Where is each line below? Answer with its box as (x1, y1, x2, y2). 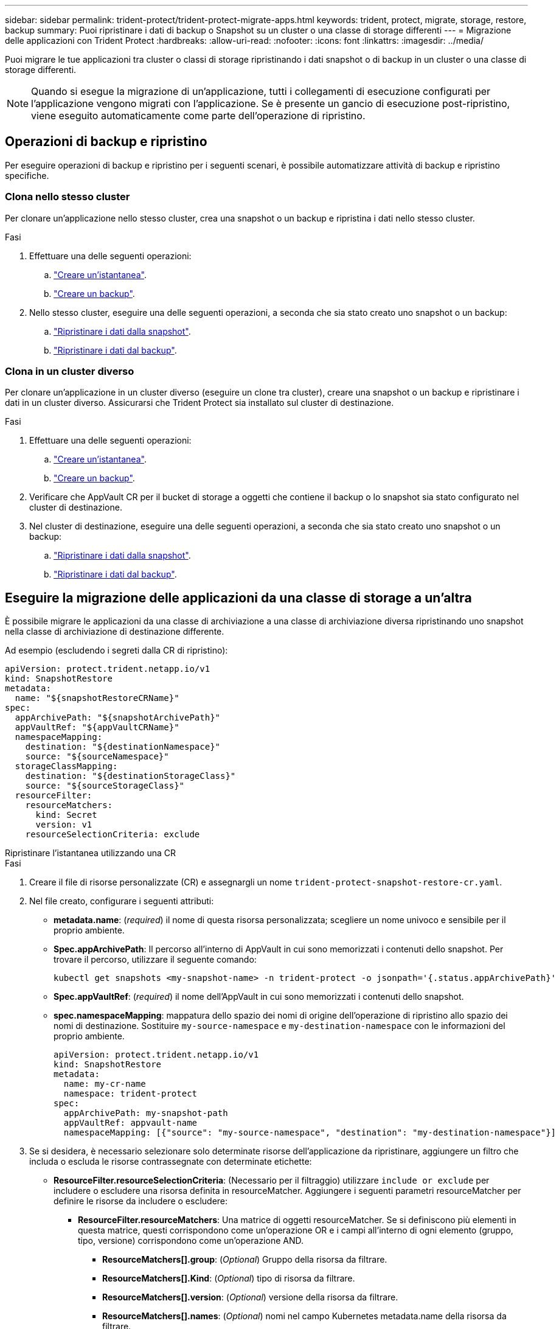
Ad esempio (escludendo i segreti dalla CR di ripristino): (5, 645, 228, 656)
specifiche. (5, 170, 49, 181)
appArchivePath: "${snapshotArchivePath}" (15, 713, 221, 723)
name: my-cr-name (63, 1079, 146, 1089)
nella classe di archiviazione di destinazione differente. (5, 626, 224, 637)
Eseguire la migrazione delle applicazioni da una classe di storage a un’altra (5, 590, 472, 605)
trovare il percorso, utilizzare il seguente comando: (54, 954, 257, 965)
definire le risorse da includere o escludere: (54, 1196, 228, 1207)
